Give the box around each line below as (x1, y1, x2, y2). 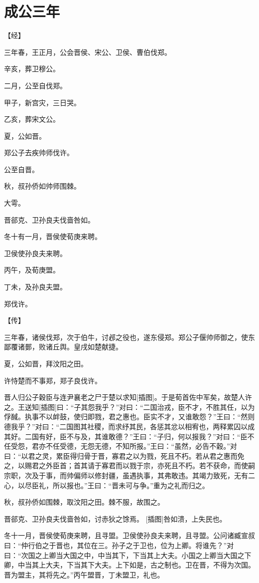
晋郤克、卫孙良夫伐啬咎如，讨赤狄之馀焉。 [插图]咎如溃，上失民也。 (4, 513, 227, 524)
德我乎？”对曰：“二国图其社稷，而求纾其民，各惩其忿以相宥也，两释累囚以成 (4, 421, 255, 431)
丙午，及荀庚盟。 (4, 265, 60, 275)
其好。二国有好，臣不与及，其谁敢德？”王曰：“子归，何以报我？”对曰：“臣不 (4, 431, 255, 441)
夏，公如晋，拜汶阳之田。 (4, 358, 88, 368)
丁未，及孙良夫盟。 (4, 282, 67, 292)
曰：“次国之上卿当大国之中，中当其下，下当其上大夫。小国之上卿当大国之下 (4, 550, 252, 560)
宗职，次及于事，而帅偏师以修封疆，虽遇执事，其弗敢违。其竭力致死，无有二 (4, 470, 255, 480)
